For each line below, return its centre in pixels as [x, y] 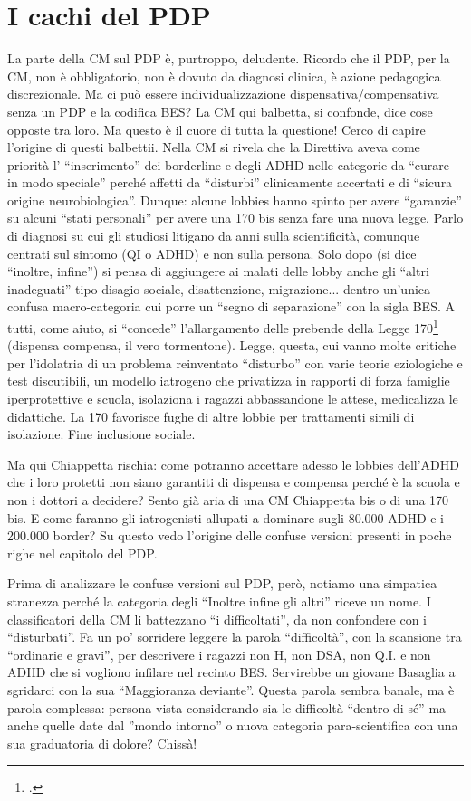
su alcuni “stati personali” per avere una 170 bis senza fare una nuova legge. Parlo [235, 218]
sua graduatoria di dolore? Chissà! [102, 743]
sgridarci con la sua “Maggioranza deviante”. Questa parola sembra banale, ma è [231, 689]
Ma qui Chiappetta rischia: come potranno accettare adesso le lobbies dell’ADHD [233, 464]
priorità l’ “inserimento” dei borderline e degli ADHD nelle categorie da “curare [229, 164]
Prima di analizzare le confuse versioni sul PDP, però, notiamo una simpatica [222, 583]
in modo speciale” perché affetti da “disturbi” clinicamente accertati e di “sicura [230, 182]
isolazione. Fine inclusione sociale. [101, 434]
